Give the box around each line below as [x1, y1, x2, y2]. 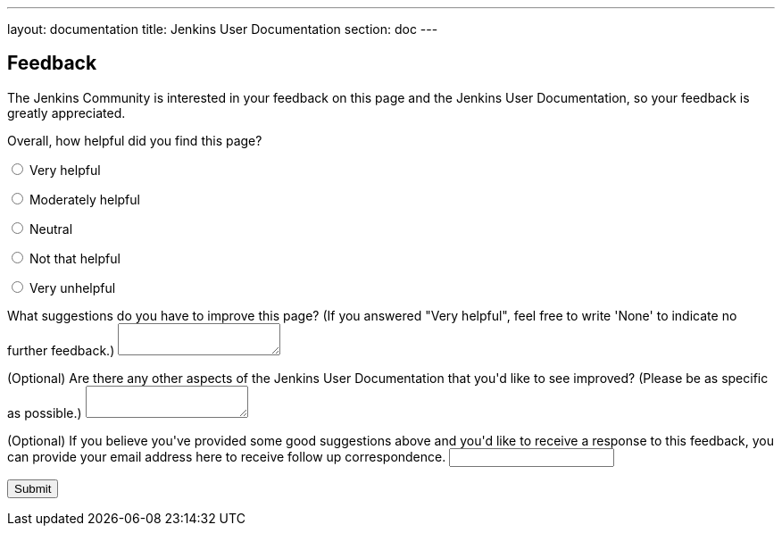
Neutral [29, 221, 73, 237]
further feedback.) [7, 342, 115, 358]
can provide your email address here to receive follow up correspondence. [7, 448, 446, 464]
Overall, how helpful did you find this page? [7, 132, 262, 148]
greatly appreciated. [7, 104, 126, 121]
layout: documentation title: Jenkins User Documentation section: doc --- [7, 21, 438, 37]
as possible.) [7, 404, 82, 421]
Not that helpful [29, 250, 121, 266]
